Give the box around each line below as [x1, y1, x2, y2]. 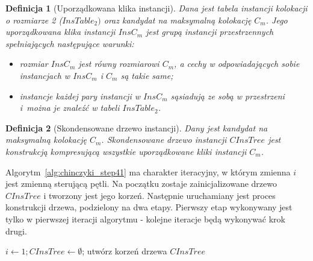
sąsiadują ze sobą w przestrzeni [170, 89, 285, 102]
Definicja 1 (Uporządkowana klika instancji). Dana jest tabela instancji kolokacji [5, 2, 308, 14]
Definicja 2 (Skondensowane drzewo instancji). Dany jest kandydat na [5, 121, 268, 134]
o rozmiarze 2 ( [5, 13, 63, 26]
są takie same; [120, 69, 173, 81]
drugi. [5, 224, 27, 237]
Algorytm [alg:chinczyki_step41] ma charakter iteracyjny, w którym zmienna [5, 165, 291, 178]
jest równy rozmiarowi [78, 57, 160, 70]
